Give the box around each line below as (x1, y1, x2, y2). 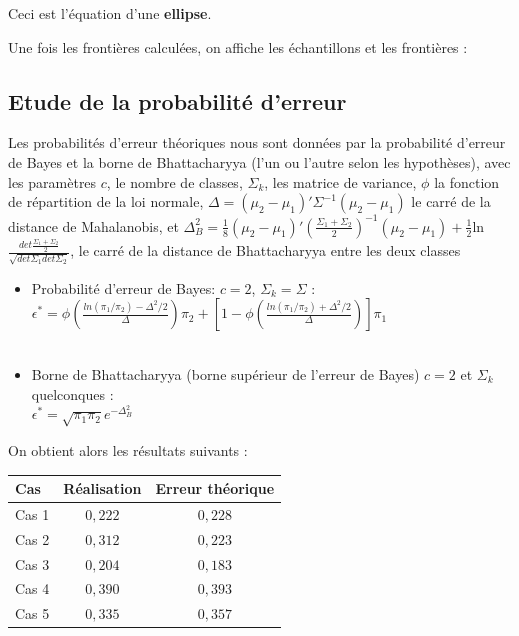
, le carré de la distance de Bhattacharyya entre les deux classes (70, 240, 461, 261)
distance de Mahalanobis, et (8, 215, 179, 236)
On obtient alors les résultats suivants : (8, 439, 248, 460)
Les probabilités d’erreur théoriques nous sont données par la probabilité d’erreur (8, 132, 506, 153)
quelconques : (31, 383, 114, 404)
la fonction (434, 171, 500, 192)
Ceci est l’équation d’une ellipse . (8, 3, 212, 23)
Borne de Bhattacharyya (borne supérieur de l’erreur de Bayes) (31, 363, 420, 384)
